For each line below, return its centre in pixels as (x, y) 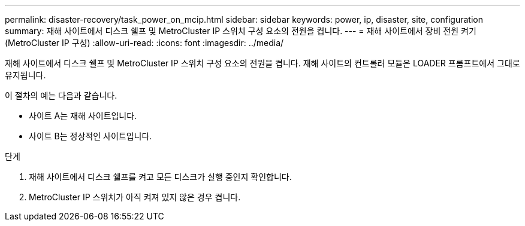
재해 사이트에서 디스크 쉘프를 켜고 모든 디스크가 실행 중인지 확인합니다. (160, 177)
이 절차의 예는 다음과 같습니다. (61, 95)
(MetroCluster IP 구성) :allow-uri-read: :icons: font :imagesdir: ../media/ (144, 43)
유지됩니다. (25, 75)
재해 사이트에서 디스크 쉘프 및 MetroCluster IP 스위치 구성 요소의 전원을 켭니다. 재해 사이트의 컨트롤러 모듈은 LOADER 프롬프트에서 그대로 (262, 63)
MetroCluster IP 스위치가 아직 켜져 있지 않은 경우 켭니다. (135, 197)
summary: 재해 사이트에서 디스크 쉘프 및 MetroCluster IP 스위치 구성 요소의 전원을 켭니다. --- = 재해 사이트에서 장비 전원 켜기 (241, 31)
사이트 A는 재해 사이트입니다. (83, 116)
